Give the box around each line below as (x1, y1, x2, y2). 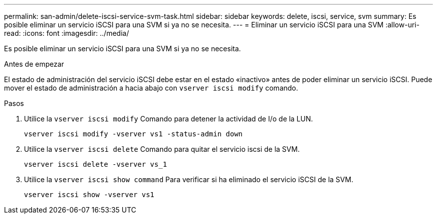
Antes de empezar (4, 60, 64, 68)
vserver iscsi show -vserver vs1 (24, 191, 155, 199)
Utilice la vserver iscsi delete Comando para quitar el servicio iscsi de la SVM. (24, 145, 300, 153)
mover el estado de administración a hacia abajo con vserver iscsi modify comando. (4, 84, 298, 92)
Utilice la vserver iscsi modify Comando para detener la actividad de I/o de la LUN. (24, 114, 313, 123)
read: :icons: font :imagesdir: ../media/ (4, 29, 129, 37)
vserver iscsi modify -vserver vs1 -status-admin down (24, 130, 243, 138)
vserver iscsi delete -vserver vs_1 (24, 160, 167, 168)
